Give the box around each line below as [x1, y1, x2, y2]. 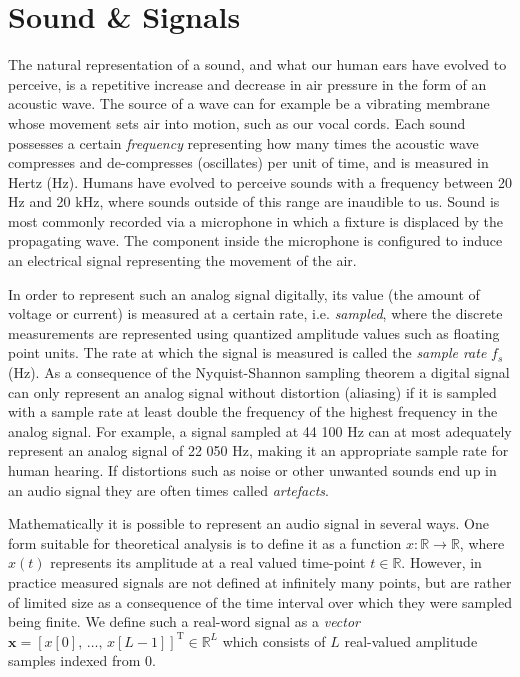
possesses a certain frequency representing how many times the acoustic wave [8, 132, 479, 153]
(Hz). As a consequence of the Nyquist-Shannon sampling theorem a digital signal [8, 362, 510, 383]
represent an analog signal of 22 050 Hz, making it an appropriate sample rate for [8, 440, 509, 461]
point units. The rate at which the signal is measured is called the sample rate [8, 342, 487, 363]
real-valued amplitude [344, 630, 478, 651]
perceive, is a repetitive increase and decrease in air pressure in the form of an [8, 73, 487, 94]
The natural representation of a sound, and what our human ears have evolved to [8, 54, 507, 75]
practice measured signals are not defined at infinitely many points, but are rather [8, 571, 512, 592]
